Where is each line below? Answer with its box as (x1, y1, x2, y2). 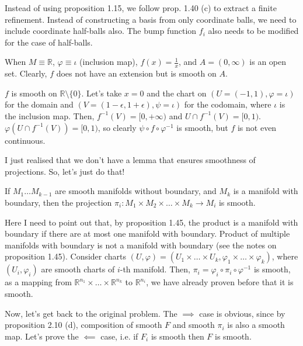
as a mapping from (5, 276, 72, 288)
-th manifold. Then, (120, 263, 190, 275)
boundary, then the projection (5, 196, 112, 208)
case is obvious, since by (199, 307, 285, 319)
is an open (249, 56, 287, 68)
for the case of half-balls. (5, 36, 93, 48)
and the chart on (147, 86, 207, 99)
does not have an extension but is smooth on (56, 67, 217, 79)
